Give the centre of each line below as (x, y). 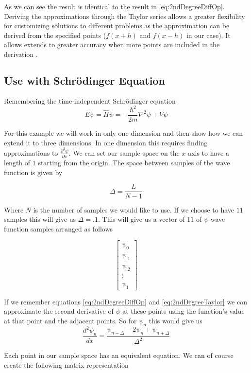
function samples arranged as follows (58, 228)
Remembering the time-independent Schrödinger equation (90, 100)
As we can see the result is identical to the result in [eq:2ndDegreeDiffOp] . (114, 6)
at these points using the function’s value (184, 311)
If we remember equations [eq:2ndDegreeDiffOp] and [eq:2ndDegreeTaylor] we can (125, 301)
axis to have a (209, 152)
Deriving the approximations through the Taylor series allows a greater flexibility (125, 16)
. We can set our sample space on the (124, 152)
